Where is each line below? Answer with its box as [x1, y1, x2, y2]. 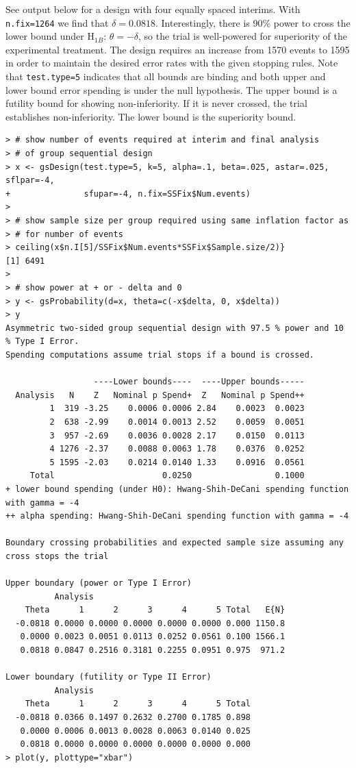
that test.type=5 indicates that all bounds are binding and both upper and [5, 69, 326, 84]
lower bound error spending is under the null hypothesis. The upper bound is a [5, 82, 338, 97]
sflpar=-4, [5, 175, 55, 186]
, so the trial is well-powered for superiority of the [138, 29, 347, 43]
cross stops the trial [5, 551, 109, 561]
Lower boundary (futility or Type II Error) [5, 672, 212, 682]
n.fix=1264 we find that [5, 15, 109, 29]
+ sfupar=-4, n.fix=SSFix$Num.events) [5, 188, 251, 199]
